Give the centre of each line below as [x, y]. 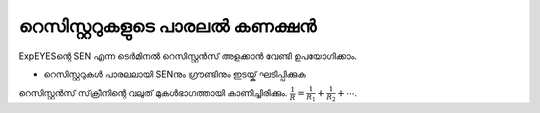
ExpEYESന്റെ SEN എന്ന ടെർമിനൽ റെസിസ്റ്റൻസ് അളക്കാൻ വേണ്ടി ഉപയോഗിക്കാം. [187, 56]
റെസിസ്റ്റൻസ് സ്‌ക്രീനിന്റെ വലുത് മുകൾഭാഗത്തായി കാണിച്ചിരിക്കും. [153, 93]
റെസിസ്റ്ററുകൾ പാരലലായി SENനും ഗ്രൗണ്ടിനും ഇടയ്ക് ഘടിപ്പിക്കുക [175, 74]
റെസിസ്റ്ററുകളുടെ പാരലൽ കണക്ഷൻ [167, 26]
